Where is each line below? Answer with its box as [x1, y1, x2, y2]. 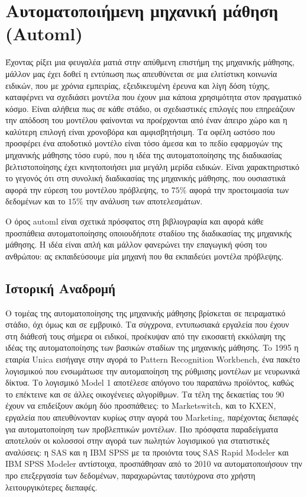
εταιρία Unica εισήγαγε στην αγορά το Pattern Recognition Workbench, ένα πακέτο [5, 352, 300, 365]
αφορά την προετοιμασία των [189, 183, 289, 195]
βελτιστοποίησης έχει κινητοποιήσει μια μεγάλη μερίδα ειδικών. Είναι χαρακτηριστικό [5, 160, 300, 172]
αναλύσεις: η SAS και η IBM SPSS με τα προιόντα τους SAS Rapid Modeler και [5, 445, 289, 458]
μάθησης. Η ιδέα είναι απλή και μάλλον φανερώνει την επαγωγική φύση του [5, 238, 267, 251]
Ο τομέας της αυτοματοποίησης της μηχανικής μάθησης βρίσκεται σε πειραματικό [5, 306, 286, 319]
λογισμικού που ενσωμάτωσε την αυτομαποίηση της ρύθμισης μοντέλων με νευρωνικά [5, 364, 300, 377]
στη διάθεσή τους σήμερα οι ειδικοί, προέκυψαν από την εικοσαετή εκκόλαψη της [5, 329, 286, 342]
